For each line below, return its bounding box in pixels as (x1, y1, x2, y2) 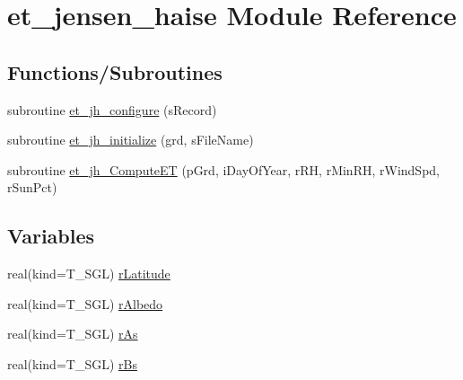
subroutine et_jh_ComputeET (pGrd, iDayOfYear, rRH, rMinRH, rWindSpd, (7, 160, 440, 179)
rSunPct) (7, 178, 57, 197)
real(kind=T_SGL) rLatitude (7, 264, 170, 283)
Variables (7, 222, 95, 250)
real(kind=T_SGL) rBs (7, 354, 137, 373)
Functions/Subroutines (7, 57, 223, 85)
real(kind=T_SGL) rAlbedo (7, 294, 163, 313)
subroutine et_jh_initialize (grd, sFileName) (7, 130, 254, 149)
